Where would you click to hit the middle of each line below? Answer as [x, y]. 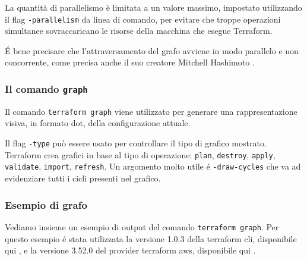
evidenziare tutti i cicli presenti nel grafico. [83, 178]
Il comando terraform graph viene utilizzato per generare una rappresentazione [151, 111]
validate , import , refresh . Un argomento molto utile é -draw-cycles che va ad [153, 166]
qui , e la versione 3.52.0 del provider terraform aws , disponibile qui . [130, 250]
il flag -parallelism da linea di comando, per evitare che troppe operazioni [143, 19]
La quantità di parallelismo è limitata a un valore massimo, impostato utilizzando [153, 7]
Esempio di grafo [46, 204]
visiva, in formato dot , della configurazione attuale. [98, 123]
